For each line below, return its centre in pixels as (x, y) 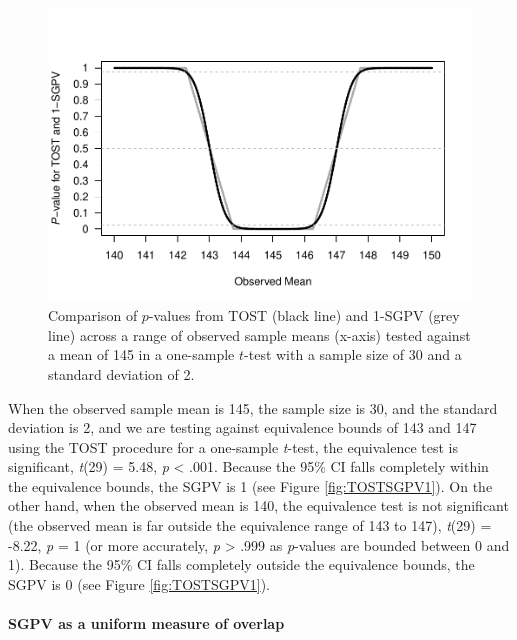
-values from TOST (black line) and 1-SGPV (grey (304, 315)
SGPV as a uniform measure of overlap (146, 623)
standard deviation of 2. (121, 373)
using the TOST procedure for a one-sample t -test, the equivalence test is (233, 446)
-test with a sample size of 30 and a (353, 354)
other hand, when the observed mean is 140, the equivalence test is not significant (258, 505)
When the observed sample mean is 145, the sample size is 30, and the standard (253, 407)
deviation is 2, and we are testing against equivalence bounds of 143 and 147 (242, 427)
